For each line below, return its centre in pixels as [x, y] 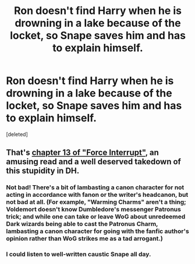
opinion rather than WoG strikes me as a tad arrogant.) [84, 239]
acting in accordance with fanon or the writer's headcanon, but [97, 195]
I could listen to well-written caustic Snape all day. [79, 254]
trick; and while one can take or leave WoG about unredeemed [96, 217]
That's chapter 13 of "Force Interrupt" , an [82, 153]
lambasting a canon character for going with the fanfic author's [97, 231]
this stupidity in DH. [43, 171]
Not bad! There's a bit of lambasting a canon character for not [95, 187]
